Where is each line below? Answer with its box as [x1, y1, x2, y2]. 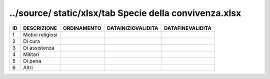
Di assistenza [23, 44, 55, 51]
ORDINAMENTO [62, 24, 102, 31]
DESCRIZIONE [23, 24, 57, 31]
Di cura [23, 37, 40, 44]
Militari [23, 50, 39, 57]
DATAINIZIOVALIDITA [106, 24, 158, 31]
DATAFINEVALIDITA [163, 24, 212, 31]
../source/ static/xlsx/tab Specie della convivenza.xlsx [9, 7, 241, 18]
